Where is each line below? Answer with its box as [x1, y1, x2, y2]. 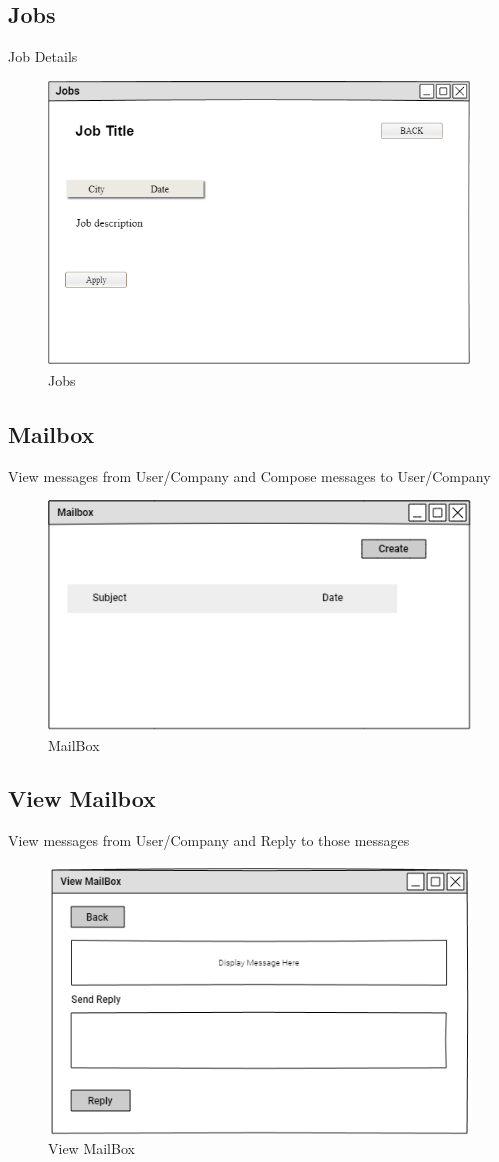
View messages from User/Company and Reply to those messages [8, 830, 410, 851]
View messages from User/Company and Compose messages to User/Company [8, 465, 491, 486]
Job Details [8, 46, 78, 67]
